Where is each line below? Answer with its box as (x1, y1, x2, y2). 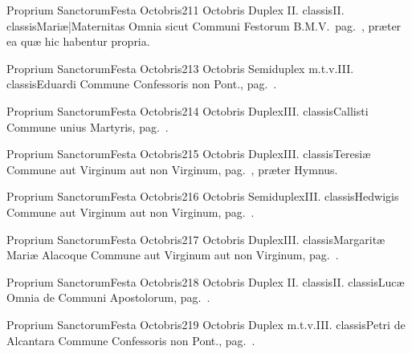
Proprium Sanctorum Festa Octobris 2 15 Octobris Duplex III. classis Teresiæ (6, 145, 371, 162)
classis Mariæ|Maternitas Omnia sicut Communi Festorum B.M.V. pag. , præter (6, 17, 402, 34)
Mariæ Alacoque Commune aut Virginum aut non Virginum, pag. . (6, 246, 339, 263)
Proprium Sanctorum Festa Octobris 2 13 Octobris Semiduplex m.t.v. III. (6, 59, 354, 76)
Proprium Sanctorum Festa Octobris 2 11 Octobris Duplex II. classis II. (6, 2, 345, 18)
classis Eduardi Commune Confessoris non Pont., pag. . (6, 75, 277, 92)
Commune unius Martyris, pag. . (6, 118, 169, 135)
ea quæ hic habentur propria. (6, 33, 150, 50)
